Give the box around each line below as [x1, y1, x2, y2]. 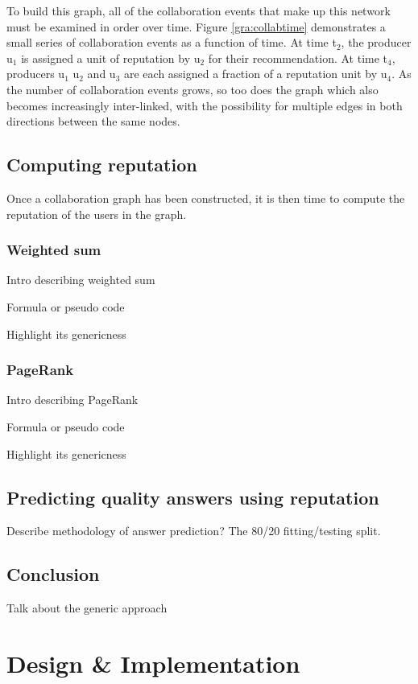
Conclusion [6, 562, 100, 587]
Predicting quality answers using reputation [6, 484, 379, 509]
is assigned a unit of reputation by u [21, 49, 201, 66]
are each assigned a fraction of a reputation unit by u [123, 65, 387, 82]
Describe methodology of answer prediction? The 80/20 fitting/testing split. [6, 522, 381, 539]
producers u [6, 65, 65, 82]
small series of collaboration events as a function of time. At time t [6, 34, 337, 51]
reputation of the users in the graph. [6, 205, 187, 222]
